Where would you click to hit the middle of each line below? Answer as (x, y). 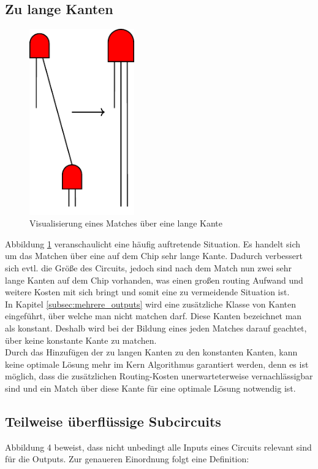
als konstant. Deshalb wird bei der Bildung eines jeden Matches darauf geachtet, (156, 328)
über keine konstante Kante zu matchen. (81, 340)
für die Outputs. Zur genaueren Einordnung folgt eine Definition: (127, 459)
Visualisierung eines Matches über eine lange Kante (126, 223)
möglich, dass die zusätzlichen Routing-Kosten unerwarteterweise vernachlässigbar (159, 376)
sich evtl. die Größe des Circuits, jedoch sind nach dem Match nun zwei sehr (149, 267)
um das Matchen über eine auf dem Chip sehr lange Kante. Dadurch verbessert (154, 256)
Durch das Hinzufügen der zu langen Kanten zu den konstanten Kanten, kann (151, 352)
